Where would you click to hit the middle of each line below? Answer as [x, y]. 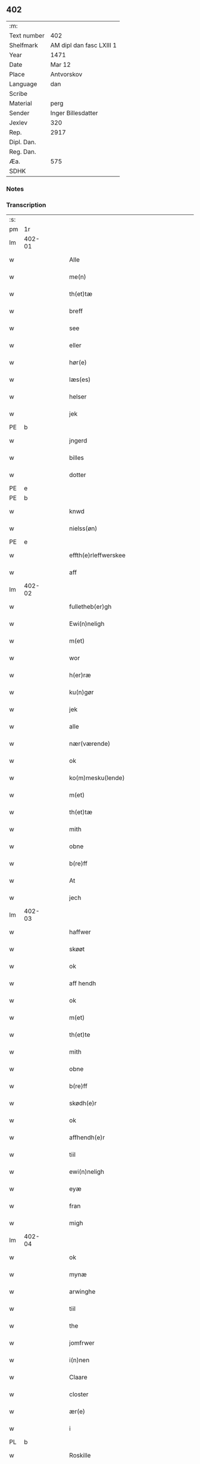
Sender [19, 113]
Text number [27, 35]
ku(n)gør [82, 692]
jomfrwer [82, 1343]
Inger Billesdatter [74, 113]
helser [78, 397]
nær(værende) [90, 744]
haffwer [80, 932]
